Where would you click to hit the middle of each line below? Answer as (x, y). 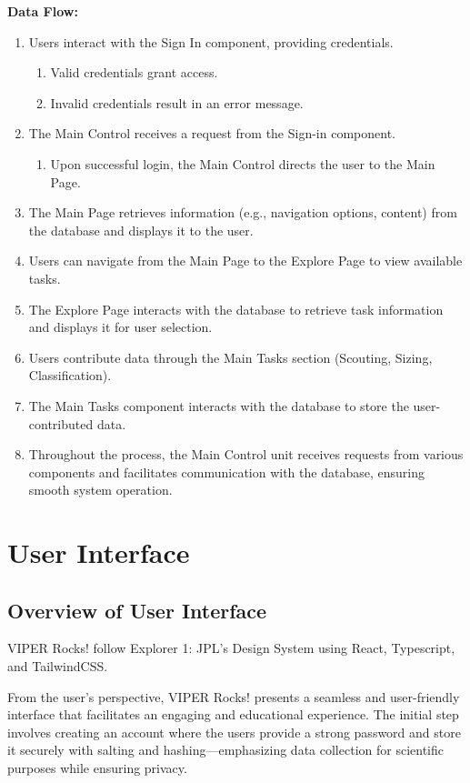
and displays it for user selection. (120, 327)
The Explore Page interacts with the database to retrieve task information (236, 309)
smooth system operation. (100, 490)
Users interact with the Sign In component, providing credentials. (211, 41)
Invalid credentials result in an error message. (177, 102)
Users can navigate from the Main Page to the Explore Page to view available (245, 261)
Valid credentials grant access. (134, 72)
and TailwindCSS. (58, 666)
